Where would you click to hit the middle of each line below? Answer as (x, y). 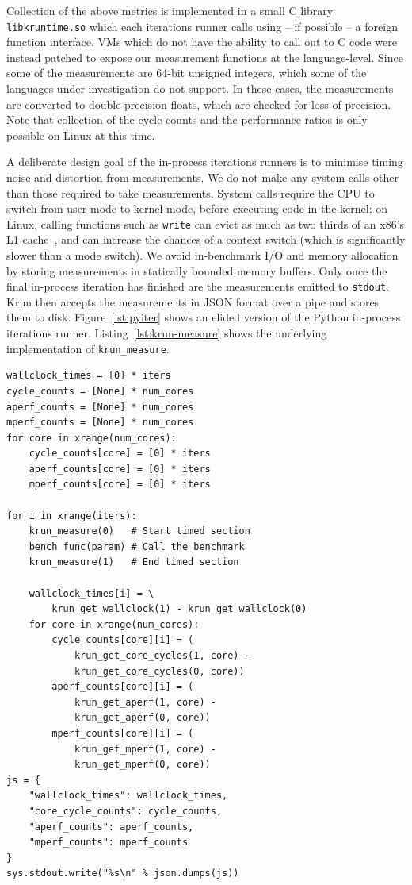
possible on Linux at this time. (81, 135)
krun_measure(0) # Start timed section (139, 531)
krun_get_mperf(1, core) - (145, 749)
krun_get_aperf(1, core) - (145, 702)
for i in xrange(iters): (72, 516)
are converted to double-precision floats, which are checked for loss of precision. (199, 104)
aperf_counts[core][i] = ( (123, 687)
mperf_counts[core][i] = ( (123, 733)
